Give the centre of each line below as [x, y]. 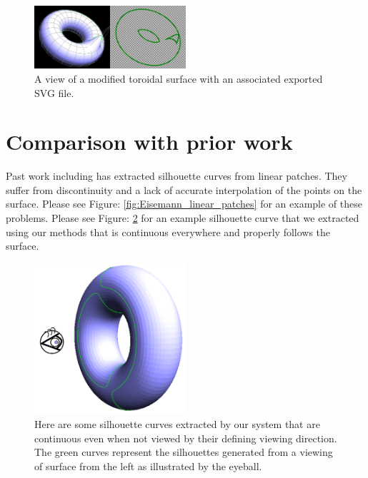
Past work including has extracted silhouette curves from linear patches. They [176, 176]
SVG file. [54, 92]
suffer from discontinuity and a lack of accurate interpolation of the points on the [184, 189]
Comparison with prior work [149, 142]
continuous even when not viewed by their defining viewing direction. [186, 438]
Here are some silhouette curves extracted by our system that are [177, 423]
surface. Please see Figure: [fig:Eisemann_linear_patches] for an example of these [184, 204]
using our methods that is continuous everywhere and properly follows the [168, 232]
